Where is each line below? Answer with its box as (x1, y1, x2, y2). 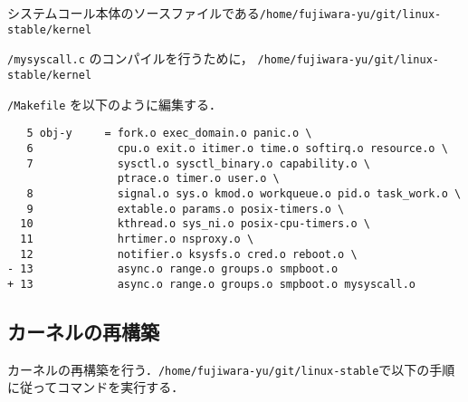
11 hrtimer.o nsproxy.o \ (20, 232, 254, 245)
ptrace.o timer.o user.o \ (117, 172, 280, 186)
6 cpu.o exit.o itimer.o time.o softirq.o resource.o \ (26, 141, 448, 155)
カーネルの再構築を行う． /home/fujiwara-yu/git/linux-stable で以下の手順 (7, 359, 455, 378)
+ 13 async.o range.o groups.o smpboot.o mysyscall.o (7, 277, 416, 291)
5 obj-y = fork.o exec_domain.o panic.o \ (26, 127, 312, 140)
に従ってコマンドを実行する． (7, 378, 185, 397)
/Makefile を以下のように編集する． (7, 94, 223, 113)
